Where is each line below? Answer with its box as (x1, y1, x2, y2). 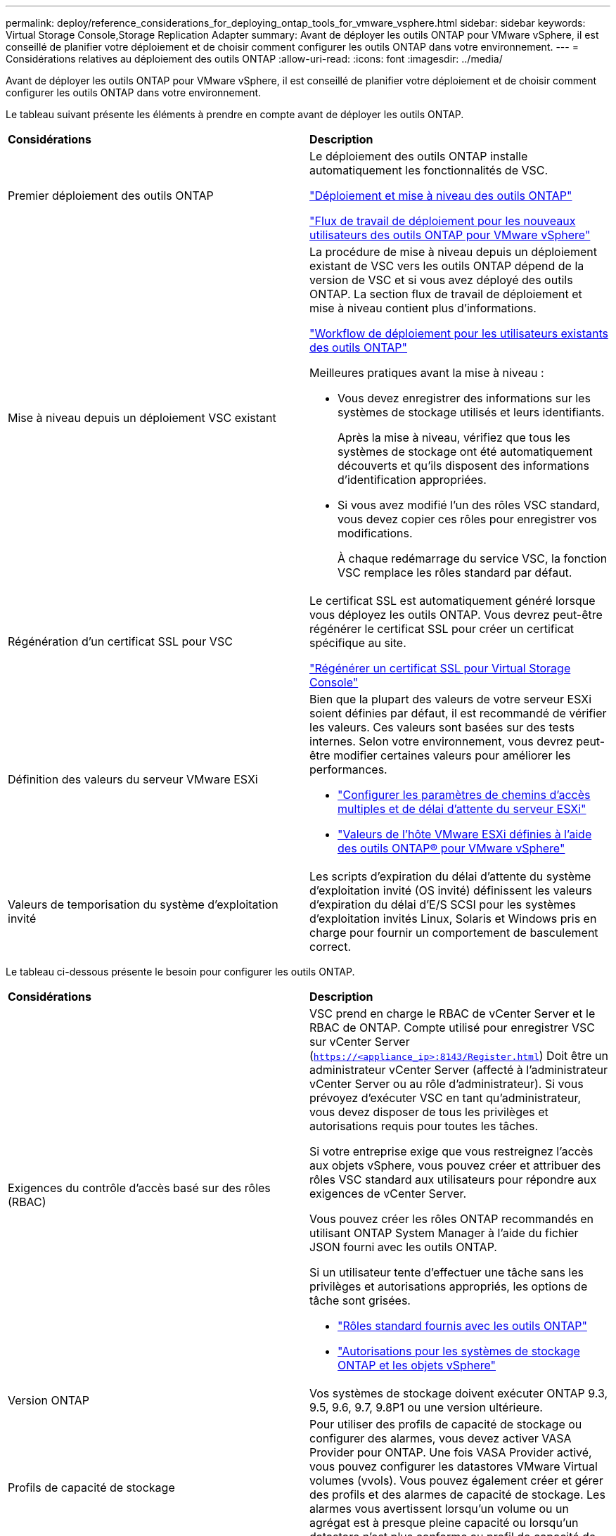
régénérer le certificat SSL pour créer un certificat (309, 622, 575, 636)
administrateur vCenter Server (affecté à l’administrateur (309, 1063, 608, 1077)
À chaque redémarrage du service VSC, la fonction (338, 551, 608, 565)
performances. (309, 762, 387, 776)
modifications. (338, 526, 413, 540)
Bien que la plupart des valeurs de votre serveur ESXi (309, 692, 592, 706)
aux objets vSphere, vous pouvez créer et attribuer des (309, 1158, 601, 1172)
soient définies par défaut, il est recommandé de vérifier (309, 706, 607, 720)
